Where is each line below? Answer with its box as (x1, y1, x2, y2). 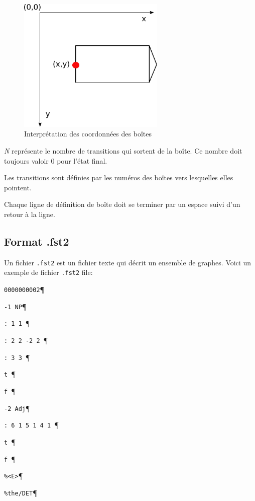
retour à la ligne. (4, 208, 55, 219)
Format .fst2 (4, 233, 69, 249)
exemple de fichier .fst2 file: (4, 267, 93, 277)
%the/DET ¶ (4, 487, 37, 497)
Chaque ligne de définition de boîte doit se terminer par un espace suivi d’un (4, 199, 240, 209)
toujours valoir (4, 155, 49, 166)
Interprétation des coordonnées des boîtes (24, 128, 152, 139)
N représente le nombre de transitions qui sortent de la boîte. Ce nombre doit (4, 145, 242, 156)
